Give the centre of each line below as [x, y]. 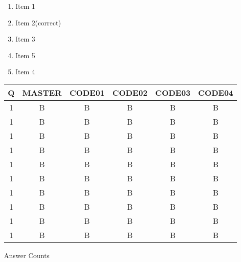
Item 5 [25, 55]
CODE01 [87, 92]
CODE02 [130, 92]
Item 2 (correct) [38, 22]
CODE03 [173, 92]
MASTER [42, 92]
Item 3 [25, 39]
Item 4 [25, 72]
